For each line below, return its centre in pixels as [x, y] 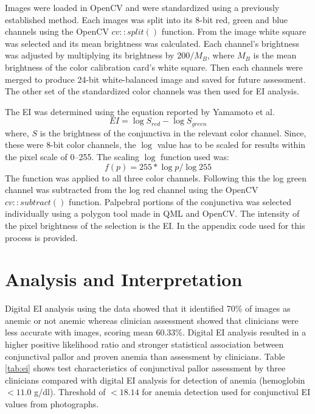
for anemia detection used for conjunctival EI [226, 392]
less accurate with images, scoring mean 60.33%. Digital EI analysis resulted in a [156, 332]
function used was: [195, 156]
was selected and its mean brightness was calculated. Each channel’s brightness [152, 43]
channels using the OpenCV [57, 31]
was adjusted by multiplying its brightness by [90, 55]
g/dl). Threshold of [70, 392]
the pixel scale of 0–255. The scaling [72, 156]
